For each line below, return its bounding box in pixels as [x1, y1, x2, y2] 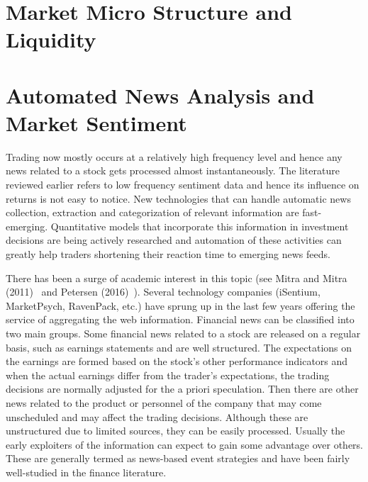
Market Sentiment [6, 108, 187, 137]
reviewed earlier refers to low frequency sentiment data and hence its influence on [6, 177, 359, 192]
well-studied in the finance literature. [6, 464, 167, 479]
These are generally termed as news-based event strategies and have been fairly [6, 451, 350, 466]
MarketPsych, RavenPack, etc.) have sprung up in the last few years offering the [6, 298, 355, 313]
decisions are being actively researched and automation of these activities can [6, 232, 342, 247]
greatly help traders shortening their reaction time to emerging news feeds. [6, 247, 330, 262]
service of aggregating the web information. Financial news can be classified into [6, 312, 355, 327]
